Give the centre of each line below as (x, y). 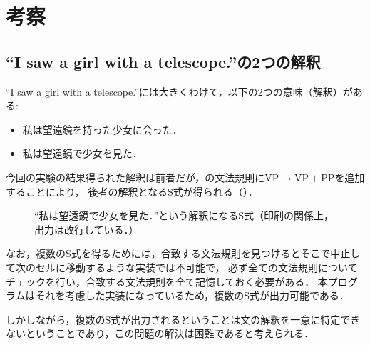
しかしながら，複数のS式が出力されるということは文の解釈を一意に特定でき (183, 319)
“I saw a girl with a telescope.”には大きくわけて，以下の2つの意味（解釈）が (179, 91)
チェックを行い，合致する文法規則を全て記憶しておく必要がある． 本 (167, 281)
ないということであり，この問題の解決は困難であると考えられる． (160, 333)
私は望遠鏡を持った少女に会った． (102, 129)
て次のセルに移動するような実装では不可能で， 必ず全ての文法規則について (182, 267)
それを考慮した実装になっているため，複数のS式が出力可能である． (192, 295)
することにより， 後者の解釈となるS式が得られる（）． (132, 191)
